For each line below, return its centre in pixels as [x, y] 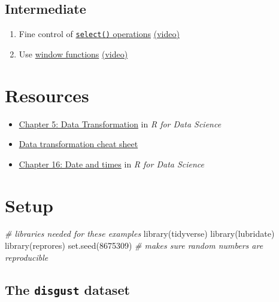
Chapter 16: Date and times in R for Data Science [112, 164]
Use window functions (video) [73, 54]
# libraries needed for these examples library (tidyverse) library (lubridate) [140, 234]
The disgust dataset [67, 289]
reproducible [27, 257]
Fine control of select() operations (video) [99, 34]
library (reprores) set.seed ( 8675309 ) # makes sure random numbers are [134, 245]
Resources [47, 95]
